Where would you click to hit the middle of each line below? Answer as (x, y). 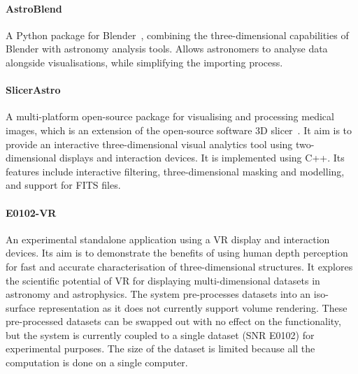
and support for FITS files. (63, 185)
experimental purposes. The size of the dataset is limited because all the (160, 348)
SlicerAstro (33, 90)
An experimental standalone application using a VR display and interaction (168, 239)
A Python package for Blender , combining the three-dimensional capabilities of (177, 35)
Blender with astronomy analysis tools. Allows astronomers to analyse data (167, 49)
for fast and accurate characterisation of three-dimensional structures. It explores (179, 266)
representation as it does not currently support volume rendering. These (193, 307)
